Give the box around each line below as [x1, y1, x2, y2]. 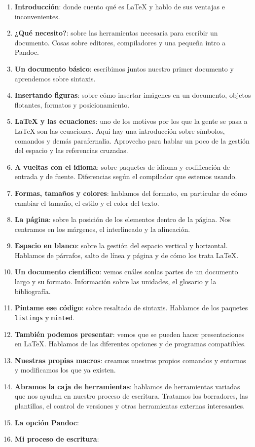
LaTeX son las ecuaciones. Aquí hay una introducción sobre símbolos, [14, 125, 225, 136]
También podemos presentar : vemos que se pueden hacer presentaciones [14, 329, 245, 339]
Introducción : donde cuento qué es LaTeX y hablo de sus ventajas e [14, 1, 225, 11]
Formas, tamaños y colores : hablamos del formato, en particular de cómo [14, 187, 247, 198]
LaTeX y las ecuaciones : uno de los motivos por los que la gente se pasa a [14, 116, 248, 126]
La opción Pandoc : [14, 417, 79, 427]
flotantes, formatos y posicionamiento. [14, 99, 130, 110]
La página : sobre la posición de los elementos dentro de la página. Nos [14, 214, 231, 224]
